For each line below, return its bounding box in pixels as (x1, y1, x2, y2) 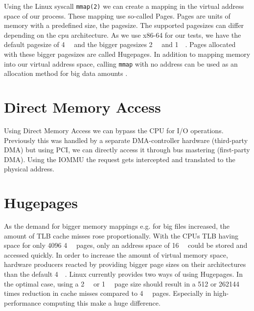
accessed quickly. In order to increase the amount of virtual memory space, (4, 249, 228, 260)
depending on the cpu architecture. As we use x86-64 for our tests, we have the (4, 29, 241, 40)
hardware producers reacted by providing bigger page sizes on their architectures (4, 259, 246, 269)
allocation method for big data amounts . (4, 68, 128, 78)
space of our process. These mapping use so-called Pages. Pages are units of (4, 10, 231, 21)
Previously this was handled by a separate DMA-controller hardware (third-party (4, 135, 248, 145)
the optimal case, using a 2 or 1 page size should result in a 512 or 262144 (4, 278, 240, 288)
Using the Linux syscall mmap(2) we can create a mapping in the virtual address (4, 1, 244, 11)
